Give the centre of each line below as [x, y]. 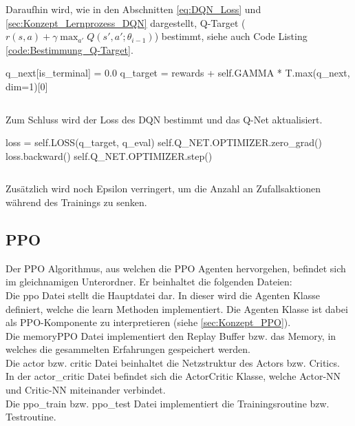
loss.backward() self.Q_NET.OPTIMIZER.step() [109, 155]
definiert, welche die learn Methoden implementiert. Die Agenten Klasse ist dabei [177, 308]
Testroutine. [31, 417]
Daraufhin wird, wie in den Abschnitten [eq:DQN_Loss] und [133, 9]
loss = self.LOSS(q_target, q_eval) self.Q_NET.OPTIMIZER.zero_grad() [164, 142]
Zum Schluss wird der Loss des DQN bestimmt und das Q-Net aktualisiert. [164, 119]
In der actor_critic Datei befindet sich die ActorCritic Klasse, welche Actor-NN [173, 376]
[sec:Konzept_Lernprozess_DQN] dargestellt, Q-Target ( [126, 22]
